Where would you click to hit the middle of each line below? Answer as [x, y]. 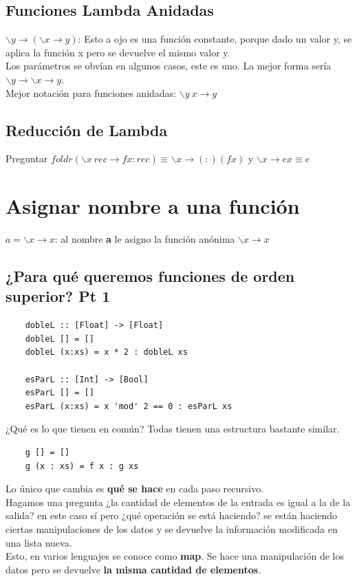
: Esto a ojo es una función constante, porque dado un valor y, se [215, 39]
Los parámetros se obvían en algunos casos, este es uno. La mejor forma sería [169, 66]
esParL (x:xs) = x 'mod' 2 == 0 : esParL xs [129, 406]
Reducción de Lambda [87, 130]
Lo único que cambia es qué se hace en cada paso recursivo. [135, 489]
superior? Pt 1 [58, 296]
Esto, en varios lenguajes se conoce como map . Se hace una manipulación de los [175, 556]
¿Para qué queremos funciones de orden [150, 276]
